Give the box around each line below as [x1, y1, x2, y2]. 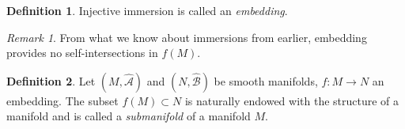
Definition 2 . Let [6, 72, 96, 89]
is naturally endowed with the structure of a [184, 92, 399, 108]
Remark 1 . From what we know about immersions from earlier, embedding [6, 28, 367, 45]
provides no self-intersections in [6, 44, 158, 61]
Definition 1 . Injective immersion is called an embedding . [6, 2, 288, 18]
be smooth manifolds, [214, 72, 318, 89]
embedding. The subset [6, 92, 119, 108]
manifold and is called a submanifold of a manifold [6, 108, 251, 124]
